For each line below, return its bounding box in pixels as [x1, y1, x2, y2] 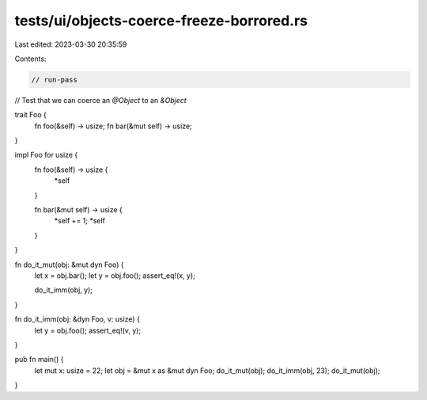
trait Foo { [14, 110, 47, 120]
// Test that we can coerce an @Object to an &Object [14, 95, 187, 105]
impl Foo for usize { [14, 150, 78, 160]
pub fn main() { [14, 355, 64, 364]
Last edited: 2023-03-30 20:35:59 [14, 40, 127, 49]
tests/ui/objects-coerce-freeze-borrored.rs [14, 12, 308, 29]
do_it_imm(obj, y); [34, 285, 93, 295]
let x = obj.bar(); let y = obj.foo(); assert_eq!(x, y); [34, 270, 195, 280]
